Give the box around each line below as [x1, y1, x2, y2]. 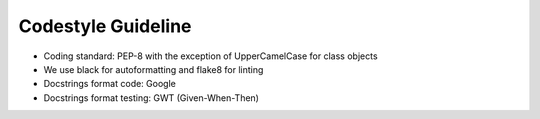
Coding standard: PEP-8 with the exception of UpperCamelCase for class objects [43, 50, 379, 62]
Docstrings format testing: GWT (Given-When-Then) [43, 91, 260, 104]
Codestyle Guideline [18, 15, 192, 37]
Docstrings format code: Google [43, 78, 177, 90]
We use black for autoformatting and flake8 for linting [43, 63, 264, 75]
